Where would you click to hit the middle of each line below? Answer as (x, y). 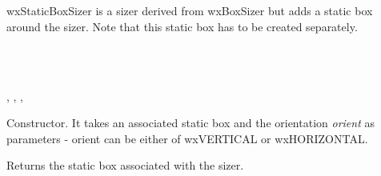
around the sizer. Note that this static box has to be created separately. (182, 26)
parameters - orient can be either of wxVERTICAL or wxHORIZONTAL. (187, 138)
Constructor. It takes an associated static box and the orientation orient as (191, 123)
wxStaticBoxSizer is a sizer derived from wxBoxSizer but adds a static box (190, 11)
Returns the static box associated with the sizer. (125, 165)
